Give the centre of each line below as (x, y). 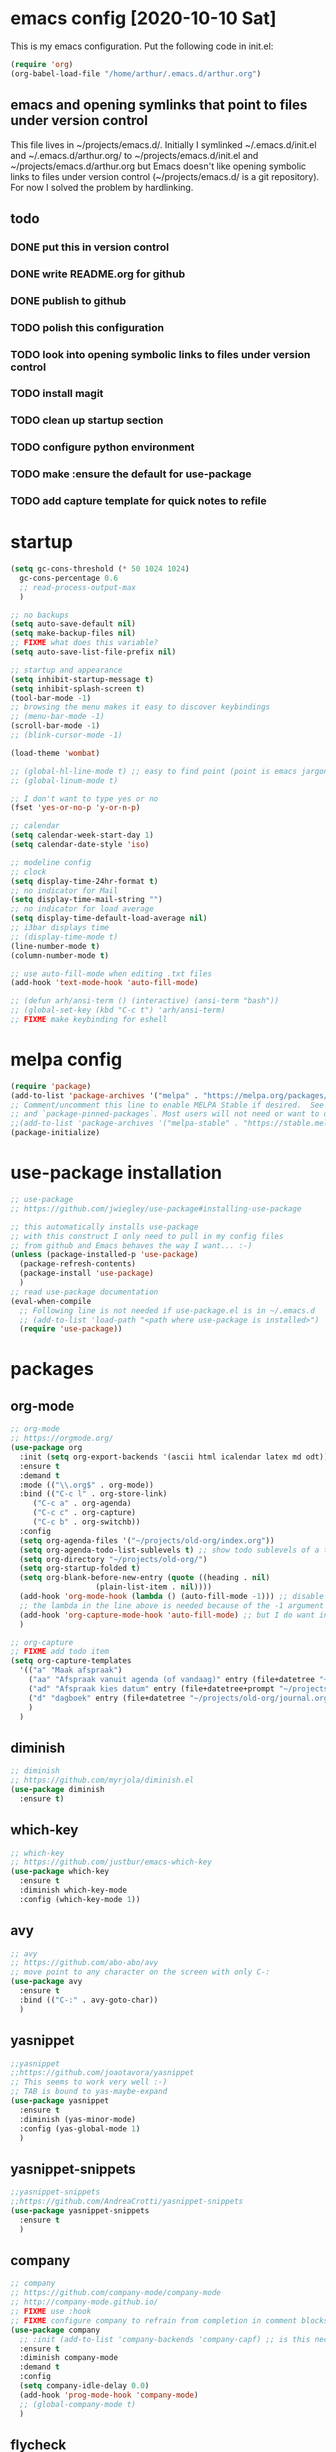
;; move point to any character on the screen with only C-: (140, 1972)
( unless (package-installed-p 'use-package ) (104, 1255)
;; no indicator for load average (82, 909)
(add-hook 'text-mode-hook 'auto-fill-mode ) (104, 983)
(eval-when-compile (51, 1301)
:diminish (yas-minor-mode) (78, 2119)
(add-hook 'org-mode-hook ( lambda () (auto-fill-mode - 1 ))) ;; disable (172, 1597)
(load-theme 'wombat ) (55, 753)
